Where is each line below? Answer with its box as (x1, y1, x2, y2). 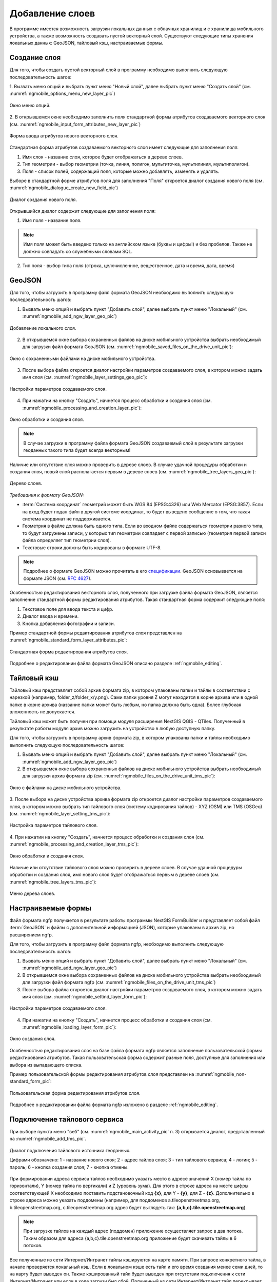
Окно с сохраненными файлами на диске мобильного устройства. (9, 355, 156, 362)
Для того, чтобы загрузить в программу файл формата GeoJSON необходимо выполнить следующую (9, 289, 233, 295)
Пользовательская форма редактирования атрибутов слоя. (9, 1090, 141, 1096)
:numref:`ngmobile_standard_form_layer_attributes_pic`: (9, 637, 128, 643)
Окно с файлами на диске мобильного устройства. (9, 785, 122, 791)
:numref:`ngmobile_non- (195, 1071, 247, 1077)
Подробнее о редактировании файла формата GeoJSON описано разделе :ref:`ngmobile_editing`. (9, 660, 223, 667)
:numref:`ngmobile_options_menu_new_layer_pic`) (9, 90, 115, 97)
